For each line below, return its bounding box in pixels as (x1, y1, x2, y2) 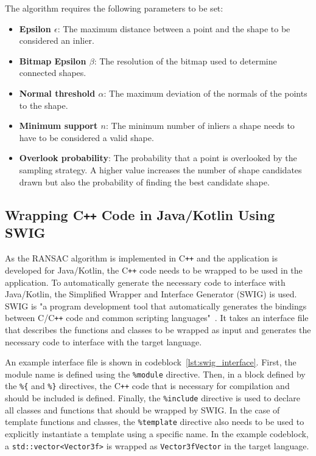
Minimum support (19, 119, 98, 132)
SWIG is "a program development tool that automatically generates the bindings (5, 299, 307, 312)
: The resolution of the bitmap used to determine (94, 54, 277, 67)
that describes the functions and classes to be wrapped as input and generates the (5, 323, 311, 336)
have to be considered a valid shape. (19, 131, 154, 143)
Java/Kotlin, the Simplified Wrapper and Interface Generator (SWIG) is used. (5, 288, 297, 300)
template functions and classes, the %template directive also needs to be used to (5, 415, 304, 428)
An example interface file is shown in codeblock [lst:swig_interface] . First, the (5, 356, 297, 368)
